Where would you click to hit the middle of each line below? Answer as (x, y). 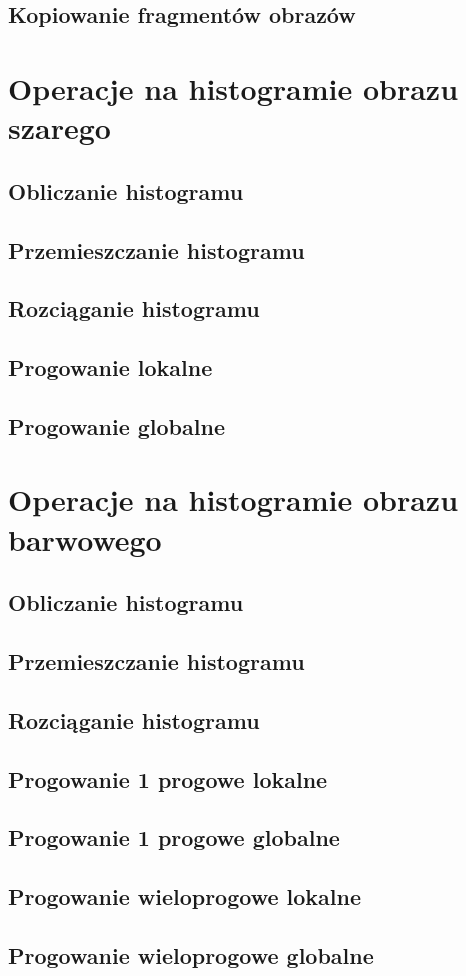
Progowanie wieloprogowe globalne (191, 954)
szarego (59, 127)
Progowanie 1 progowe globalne (174, 837)
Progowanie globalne (116, 425)
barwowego (85, 538)
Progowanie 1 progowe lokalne (168, 778)
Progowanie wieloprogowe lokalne (185, 896)
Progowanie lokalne (110, 367)
